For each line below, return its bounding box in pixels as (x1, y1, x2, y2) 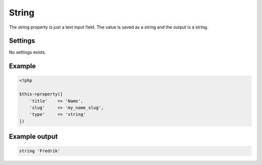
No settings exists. (9, 49, 46, 55)
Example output (9, 133, 58, 141)
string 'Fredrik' (19, 148, 61, 154)
